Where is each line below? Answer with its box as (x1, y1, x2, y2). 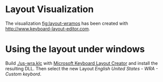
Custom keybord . (5, 71, 42, 77)
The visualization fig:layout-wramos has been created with (5, 20, 128, 26)
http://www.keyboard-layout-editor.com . (5, 25, 90, 31)
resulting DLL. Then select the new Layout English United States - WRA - (5, 65, 158, 71)
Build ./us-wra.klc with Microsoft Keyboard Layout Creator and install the (5, 60, 158, 66)
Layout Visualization (5, 4, 94, 15)
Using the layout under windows (5, 44, 145, 55)
